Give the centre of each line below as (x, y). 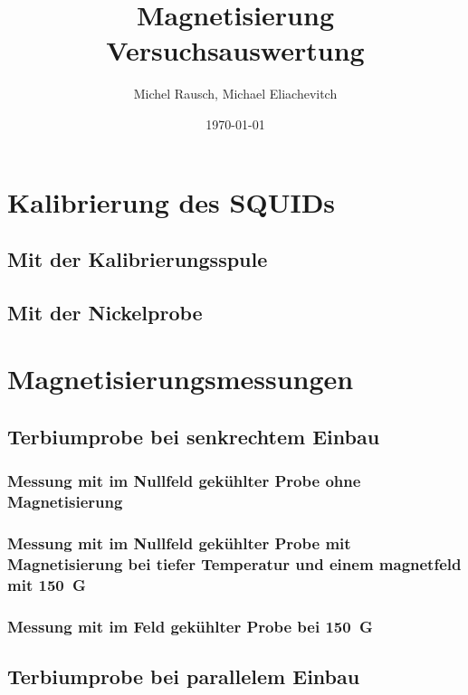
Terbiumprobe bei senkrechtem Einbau (194, 437)
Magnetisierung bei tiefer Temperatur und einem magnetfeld (234, 564)
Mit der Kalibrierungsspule (138, 259)
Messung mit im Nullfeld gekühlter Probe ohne (184, 481)
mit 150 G (47, 584)
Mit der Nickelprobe (105, 312)
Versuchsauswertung (235, 50)
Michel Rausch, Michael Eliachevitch (235, 94)
